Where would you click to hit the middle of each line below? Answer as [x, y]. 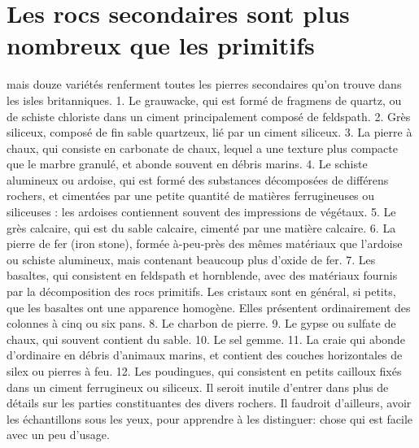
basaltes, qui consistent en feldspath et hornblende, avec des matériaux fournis [202, 275]
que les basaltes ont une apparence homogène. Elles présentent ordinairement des [209, 307]
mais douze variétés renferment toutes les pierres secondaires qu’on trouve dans [204, 84]
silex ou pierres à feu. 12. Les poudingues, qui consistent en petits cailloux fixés [204, 371]
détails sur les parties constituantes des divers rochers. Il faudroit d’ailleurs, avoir [209, 403]
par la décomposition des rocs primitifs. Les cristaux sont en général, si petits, [201, 291]
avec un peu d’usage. [58, 435]
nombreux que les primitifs [161, 45]
